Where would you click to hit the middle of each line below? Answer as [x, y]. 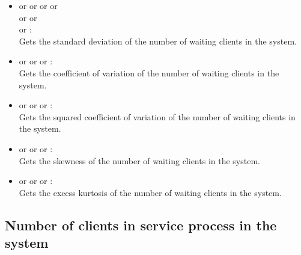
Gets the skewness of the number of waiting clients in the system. [139, 160]
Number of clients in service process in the [141, 225]
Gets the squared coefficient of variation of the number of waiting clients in [157, 116]
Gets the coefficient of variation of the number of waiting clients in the [149, 72]
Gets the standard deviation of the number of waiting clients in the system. [158, 41]
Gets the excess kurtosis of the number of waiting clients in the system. [150, 192]
